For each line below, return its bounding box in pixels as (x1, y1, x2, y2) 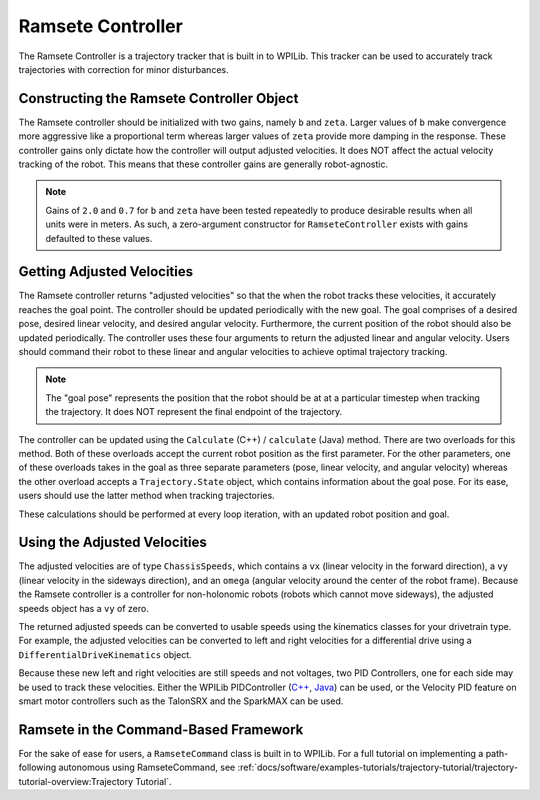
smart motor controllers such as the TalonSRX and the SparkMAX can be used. (18, 695, 344, 707)
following (18, 761, 57, 774)
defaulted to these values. (45, 232, 153, 244)
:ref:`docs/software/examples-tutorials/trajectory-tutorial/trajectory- (237, 761, 519, 774)
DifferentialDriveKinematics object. (18, 648, 192, 660)
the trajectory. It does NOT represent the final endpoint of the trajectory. (45, 406, 343, 418)
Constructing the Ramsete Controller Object (18, 90, 299, 107)
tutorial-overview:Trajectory (18, 775, 134, 787)
